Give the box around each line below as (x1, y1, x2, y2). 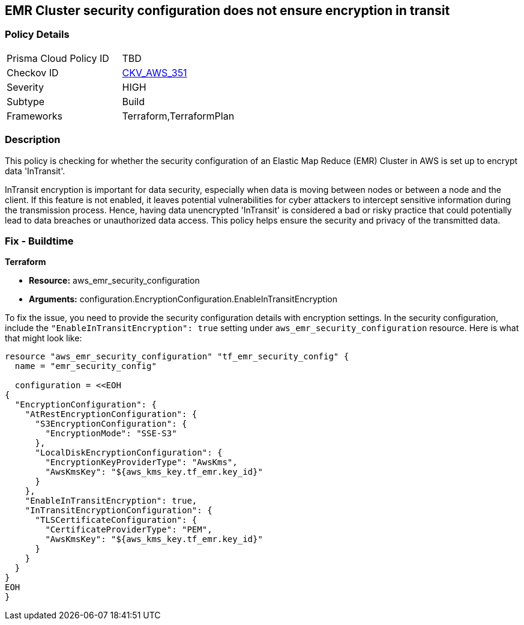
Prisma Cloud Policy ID (7, 52, 109, 64)
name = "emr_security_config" (14, 361, 157, 371)
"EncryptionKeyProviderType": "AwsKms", (45, 457, 238, 468)
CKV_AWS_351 (122, 66, 187, 79)
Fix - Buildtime (5, 234, 74, 247)
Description (5, 133, 61, 146)
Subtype (7, 95, 45, 108)
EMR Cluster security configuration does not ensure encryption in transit (5, 3, 450, 18)
